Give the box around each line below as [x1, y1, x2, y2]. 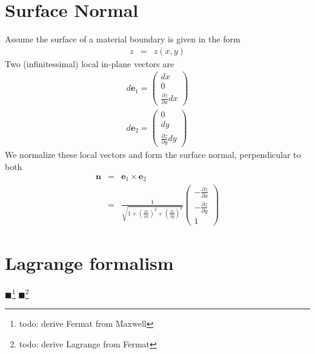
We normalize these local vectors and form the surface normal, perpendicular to [5, 148, 301, 161]
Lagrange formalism [5, 251, 174, 275]
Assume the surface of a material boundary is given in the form [5, 33, 240, 45]
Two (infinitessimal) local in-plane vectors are [5, 57, 174, 70]
